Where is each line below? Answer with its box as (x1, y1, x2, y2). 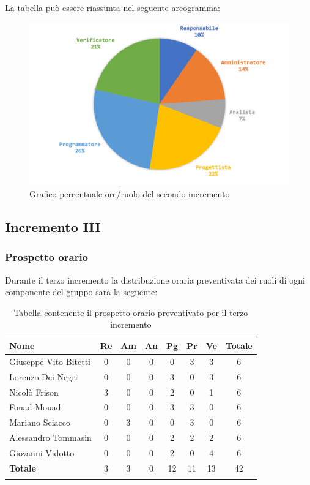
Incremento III (5, 217, 101, 236)
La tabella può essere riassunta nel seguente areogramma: (5, 1, 220, 13)
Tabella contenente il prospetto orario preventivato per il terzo (13, 306, 248, 318)
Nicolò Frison (9, 385, 59, 398)
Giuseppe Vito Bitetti (9, 355, 90, 367)
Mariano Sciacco (9, 416, 70, 429)
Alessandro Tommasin (9, 431, 92, 444)
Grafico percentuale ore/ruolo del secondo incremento (29, 187, 230, 200)
